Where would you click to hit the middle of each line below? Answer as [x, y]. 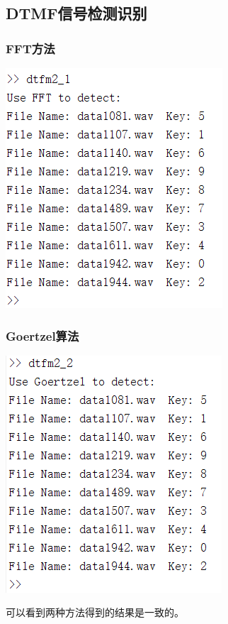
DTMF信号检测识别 [76, 13]
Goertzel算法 [42, 335]
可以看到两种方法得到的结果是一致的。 [95, 612]
